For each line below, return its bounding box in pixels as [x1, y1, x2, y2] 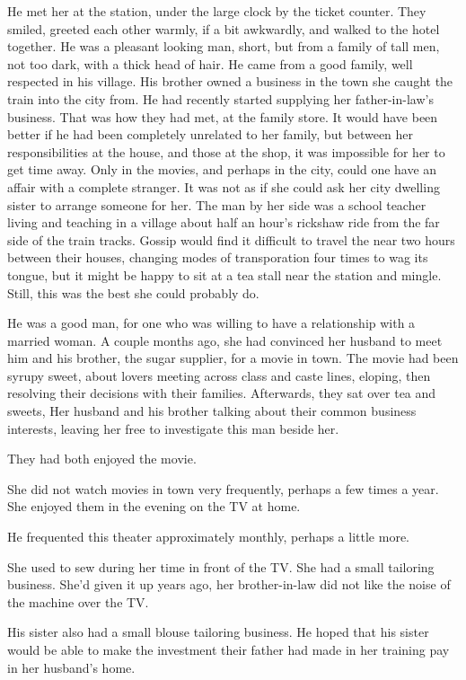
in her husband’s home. [7, 658, 136, 676]
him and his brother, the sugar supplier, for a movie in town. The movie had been [7, 349, 459, 367]
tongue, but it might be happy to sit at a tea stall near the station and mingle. [7, 265, 442, 284]
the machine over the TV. [7, 592, 149, 611]
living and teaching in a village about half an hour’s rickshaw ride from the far [7, 213, 440, 232]
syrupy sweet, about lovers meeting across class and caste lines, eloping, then [7, 366, 431, 384]
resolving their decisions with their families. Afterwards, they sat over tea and [7, 384, 436, 402]
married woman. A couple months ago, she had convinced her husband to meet [7, 331, 443, 349]
